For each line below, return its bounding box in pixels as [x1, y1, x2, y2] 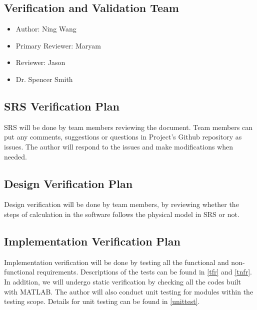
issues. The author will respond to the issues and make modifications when [4, 141, 233, 151]
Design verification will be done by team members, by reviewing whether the [4, 199, 239, 209]
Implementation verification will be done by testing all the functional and [4, 256, 229, 267]
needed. [4, 151, 27, 161]
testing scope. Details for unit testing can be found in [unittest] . [4, 296, 200, 306]
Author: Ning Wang [15, 23, 76, 34]
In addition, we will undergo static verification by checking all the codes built [4, 276, 241, 286]
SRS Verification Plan [4, 98, 119, 113]
